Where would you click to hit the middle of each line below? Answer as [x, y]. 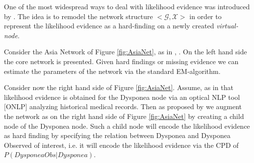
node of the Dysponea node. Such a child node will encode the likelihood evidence [127, 126]
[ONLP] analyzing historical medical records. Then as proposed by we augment [123, 106]
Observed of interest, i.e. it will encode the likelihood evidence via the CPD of [121, 145]
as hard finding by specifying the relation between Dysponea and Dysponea [117, 135]
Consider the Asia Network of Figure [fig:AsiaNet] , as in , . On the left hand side [126, 52]
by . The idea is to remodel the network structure [78, 16]
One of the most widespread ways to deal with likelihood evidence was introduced [127, 6]
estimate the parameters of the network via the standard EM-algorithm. [112, 71]
